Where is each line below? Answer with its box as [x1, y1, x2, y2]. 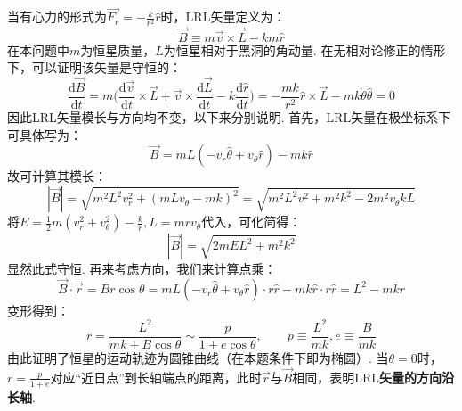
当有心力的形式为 [7, 7, 107, 26]
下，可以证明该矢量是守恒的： [7, 58, 182, 77]
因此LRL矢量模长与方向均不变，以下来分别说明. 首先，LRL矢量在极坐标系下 [7, 108, 451, 127]
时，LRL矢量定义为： [160, 7, 286, 26]
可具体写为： [7, 125, 82, 144]
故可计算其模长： [7, 167, 107, 185]
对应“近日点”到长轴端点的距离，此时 [50, 367, 262, 386]
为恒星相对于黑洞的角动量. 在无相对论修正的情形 [163, 40, 446, 59]
